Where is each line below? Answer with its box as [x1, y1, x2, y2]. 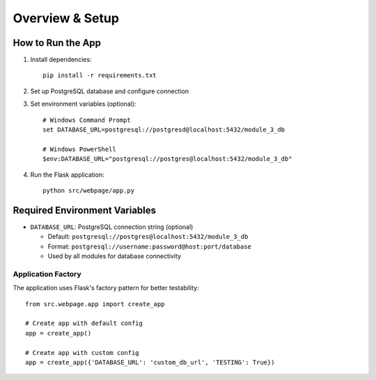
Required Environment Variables [13, 204, 157, 216]
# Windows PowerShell [42, 145, 116, 153]
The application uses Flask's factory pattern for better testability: [13, 284, 199, 292]
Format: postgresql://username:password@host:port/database [47, 242, 252, 251]
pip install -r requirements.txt [42, 72, 157, 79]
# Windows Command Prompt [42, 116, 132, 124]
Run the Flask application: [30, 171, 104, 179]
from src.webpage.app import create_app [25, 300, 165, 308]
